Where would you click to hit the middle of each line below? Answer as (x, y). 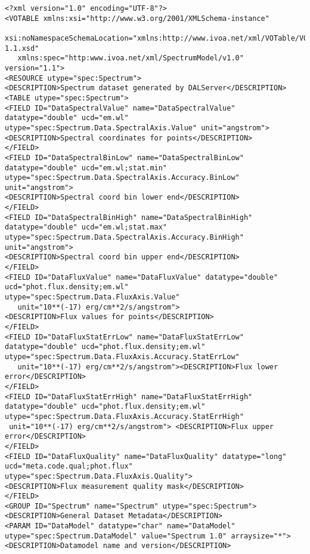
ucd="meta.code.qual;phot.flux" (69, 466)
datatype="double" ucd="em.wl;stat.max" (86, 227)
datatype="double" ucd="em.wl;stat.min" (86, 168)
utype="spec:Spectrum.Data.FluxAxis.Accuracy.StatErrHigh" (124, 416)
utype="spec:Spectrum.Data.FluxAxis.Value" (92, 297)
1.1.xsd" (22, 48)
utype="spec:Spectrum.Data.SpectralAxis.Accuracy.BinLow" (122, 178)
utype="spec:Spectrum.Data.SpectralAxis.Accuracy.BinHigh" (124, 238)
